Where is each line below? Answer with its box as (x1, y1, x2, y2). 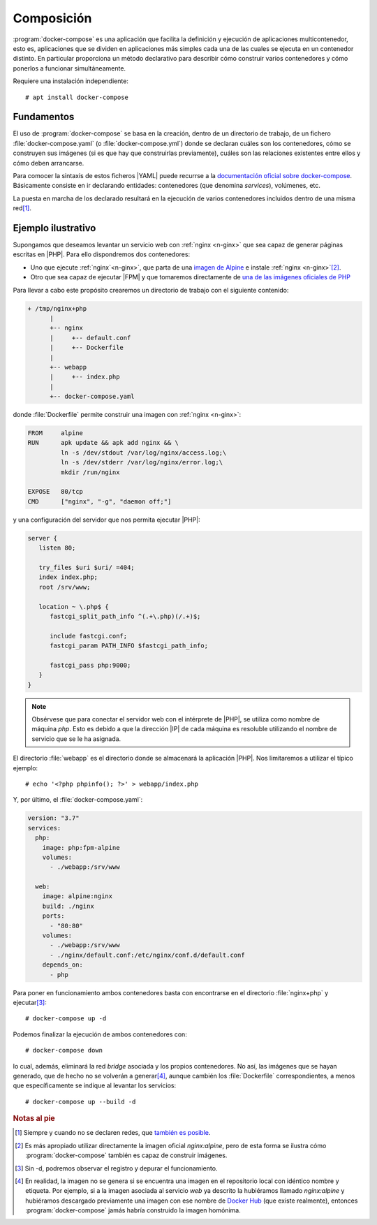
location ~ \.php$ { (38, 603, 110, 610)
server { (27, 534, 58, 542)
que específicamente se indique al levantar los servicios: (13, 1081, 177, 1090)
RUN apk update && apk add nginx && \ (27, 439, 179, 447)
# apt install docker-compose (25, 93, 129, 101)
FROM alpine (27, 430, 84, 437)
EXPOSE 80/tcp (27, 487, 84, 496)
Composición (13, 10, 92, 26)
